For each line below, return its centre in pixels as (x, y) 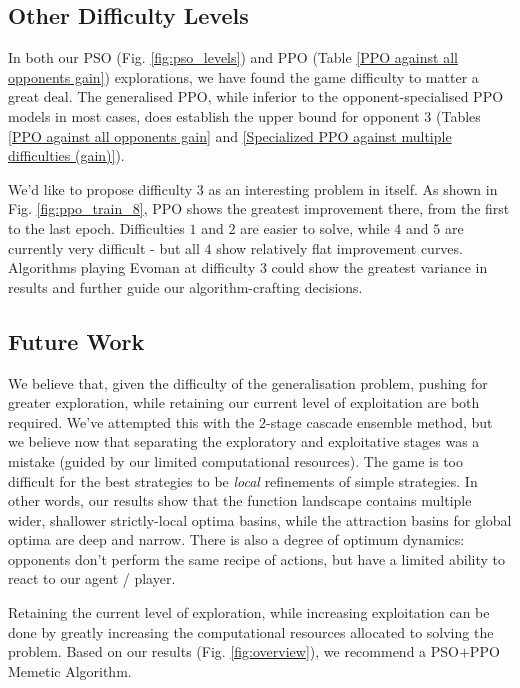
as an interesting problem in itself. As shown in (353, 188)
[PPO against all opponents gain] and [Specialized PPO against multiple (230, 135)
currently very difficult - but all (104, 247)
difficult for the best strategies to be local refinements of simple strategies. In (243, 480)
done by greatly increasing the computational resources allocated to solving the (251, 631)
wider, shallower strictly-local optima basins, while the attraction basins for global (260, 519)
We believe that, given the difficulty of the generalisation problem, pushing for (248, 382)
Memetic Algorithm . (70, 670)
